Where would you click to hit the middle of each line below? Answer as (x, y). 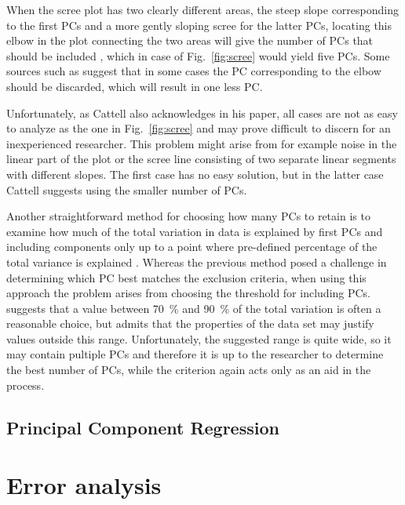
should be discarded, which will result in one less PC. (135, 86)
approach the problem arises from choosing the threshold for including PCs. (189, 293)
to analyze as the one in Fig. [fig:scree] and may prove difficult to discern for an (199, 128)
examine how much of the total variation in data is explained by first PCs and (195, 231)
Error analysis (84, 485)
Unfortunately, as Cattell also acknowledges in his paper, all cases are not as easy (202, 113)
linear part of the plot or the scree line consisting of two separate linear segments (201, 159)
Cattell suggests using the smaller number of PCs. (127, 189)
